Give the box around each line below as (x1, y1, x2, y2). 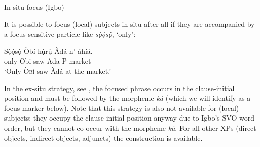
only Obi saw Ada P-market (4, 55, 91, 66)
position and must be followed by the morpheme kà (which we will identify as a (4, 93, 251, 103)
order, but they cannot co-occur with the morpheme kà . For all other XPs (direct (4, 122, 256, 133)
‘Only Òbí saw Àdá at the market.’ (4, 65, 112, 76)
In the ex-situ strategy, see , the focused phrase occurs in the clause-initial (4, 82, 235, 93)
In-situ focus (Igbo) (4, 2, 64, 12)
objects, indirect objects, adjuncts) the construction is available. (4, 132, 203, 143)
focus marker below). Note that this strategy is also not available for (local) (4, 102, 239, 113)
